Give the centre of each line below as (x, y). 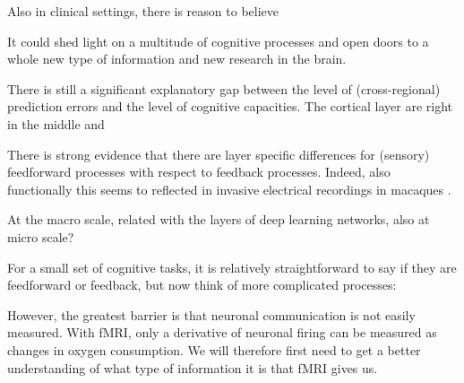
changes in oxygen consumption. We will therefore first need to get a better (214, 349)
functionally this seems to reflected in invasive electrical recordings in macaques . (229, 189)
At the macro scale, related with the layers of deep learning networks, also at (219, 219)
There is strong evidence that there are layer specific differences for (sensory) (219, 154)
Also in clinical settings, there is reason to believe (143, 11)
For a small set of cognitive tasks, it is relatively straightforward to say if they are (232, 267)
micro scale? (41, 236)
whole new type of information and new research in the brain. (177, 59)
